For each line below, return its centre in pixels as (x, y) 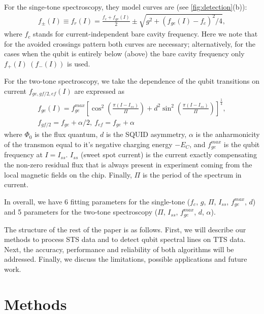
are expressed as (100, 91)
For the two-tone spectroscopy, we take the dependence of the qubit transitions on (132, 81)
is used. (79, 63)
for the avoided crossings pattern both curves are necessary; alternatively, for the (130, 43)
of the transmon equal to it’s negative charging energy (88, 144)
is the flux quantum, (66, 134)
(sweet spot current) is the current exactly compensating (169, 154)
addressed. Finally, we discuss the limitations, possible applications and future (126, 259)
